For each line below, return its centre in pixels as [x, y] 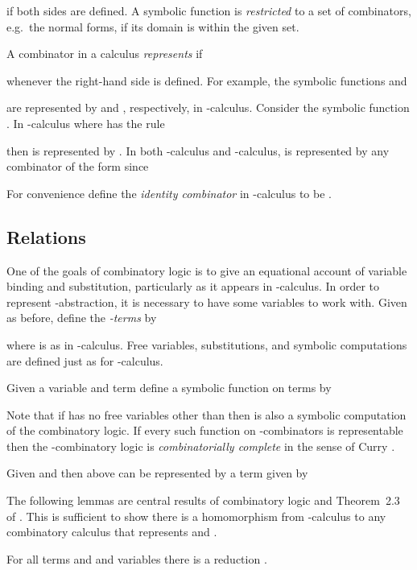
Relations [46, 236]
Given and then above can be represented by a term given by [157, 473]
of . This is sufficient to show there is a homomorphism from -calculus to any [196, 516]
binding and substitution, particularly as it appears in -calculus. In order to [193, 286]
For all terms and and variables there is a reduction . [137, 558]
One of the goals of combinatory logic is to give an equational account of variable [207, 270]
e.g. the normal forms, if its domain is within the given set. [153, 26]
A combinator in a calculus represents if [105, 54]
